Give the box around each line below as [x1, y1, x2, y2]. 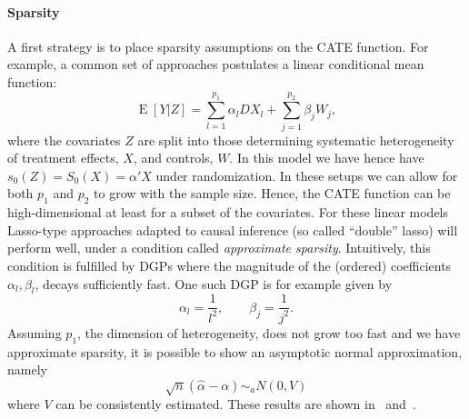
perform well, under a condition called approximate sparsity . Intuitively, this [7, 238, 431, 257]
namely [7, 360, 47, 379]
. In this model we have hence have [229, 148, 424, 167]
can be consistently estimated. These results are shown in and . [55, 394, 416, 414]
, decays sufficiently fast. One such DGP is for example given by [35, 274, 393, 293]
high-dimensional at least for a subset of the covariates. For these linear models [7, 203, 449, 222]
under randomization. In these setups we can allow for [155, 165, 458, 185]
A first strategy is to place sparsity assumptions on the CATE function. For [7, 36, 429, 55]
